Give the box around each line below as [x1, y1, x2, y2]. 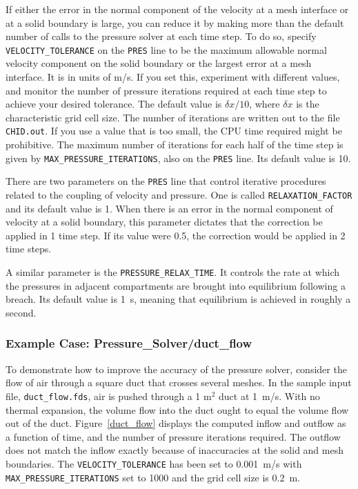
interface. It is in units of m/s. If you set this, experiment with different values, [6, 70, 340, 84]
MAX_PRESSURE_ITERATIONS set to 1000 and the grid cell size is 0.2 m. [6, 470, 300, 484]
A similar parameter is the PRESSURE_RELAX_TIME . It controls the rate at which [6, 265, 340, 279]
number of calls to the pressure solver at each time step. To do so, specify [6, 29, 317, 43]
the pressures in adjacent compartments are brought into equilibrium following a [6, 278, 346, 292]
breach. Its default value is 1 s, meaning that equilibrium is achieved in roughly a [6, 292, 351, 306]
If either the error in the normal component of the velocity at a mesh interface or [6, 2, 349, 16]
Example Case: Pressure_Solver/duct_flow [6, 335, 252, 352]
